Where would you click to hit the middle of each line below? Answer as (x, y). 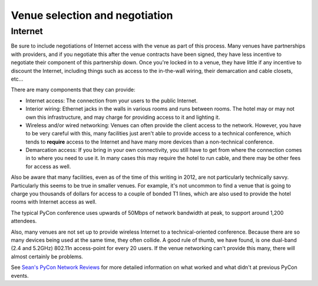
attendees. (24, 221)
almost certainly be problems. (47, 257)
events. (20, 275)
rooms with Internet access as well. (54, 202)
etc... (17, 79)
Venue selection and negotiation (92, 15)
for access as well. (48, 166)
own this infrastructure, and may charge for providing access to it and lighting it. (123, 117)
